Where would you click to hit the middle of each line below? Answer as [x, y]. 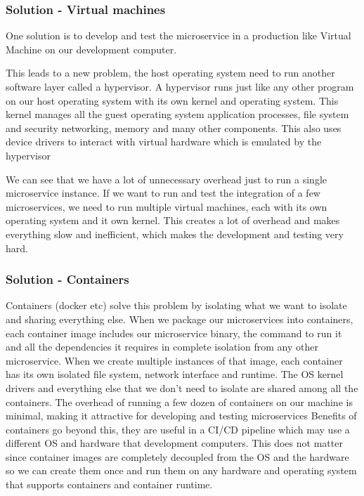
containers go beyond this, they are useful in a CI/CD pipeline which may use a [178, 429]
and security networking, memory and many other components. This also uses [174, 128]
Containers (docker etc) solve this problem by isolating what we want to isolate [176, 305]
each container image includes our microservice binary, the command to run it [174, 333]
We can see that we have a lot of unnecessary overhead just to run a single [167, 179]
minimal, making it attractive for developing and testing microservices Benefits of [181, 416]
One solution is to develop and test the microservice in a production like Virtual [178, 35]
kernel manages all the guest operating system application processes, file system [177, 114]
